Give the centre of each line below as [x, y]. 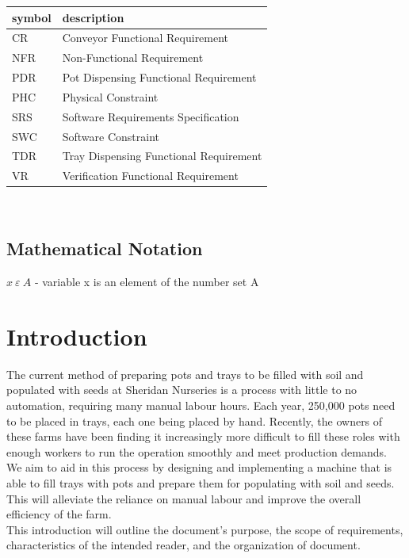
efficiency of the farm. [59, 514]
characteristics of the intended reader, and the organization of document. [183, 545]
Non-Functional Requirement [133, 57]
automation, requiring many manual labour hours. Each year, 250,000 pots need [201, 405]
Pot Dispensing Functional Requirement [159, 77]
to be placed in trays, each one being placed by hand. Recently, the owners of [195, 420]
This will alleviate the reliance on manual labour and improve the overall [184, 498]
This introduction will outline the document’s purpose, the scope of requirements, [205, 529]
